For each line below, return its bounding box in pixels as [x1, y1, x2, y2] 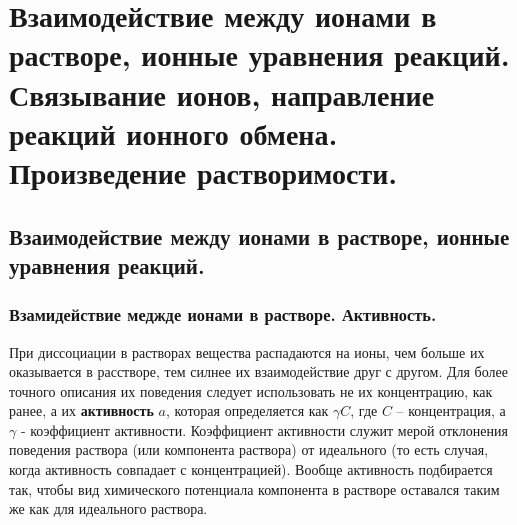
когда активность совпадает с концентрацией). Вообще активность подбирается [9, 459, 493, 480]
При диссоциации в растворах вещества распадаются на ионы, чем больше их [9, 341, 485, 362]
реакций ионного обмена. [9, 112, 338, 153]
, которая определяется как [165, 400, 329, 421]
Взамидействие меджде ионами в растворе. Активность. [9, 302, 437, 327]
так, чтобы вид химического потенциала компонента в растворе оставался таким [9, 478, 500, 499]
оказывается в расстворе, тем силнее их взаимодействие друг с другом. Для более [9, 361, 508, 382]
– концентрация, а [396, 400, 506, 421]
